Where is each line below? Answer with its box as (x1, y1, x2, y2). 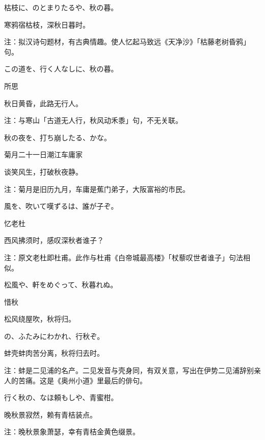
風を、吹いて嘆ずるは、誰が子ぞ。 (4, 201, 118, 211)
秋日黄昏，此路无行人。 (4, 97, 83, 108)
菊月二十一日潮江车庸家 (4, 149, 83, 160)
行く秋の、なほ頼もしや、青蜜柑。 (4, 392, 118, 403)
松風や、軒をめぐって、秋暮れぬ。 (4, 279, 118, 290)
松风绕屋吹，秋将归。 (4, 313, 75, 324)
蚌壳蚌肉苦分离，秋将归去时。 (4, 348, 104, 358)
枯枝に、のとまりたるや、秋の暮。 (4, 2, 118, 12)
